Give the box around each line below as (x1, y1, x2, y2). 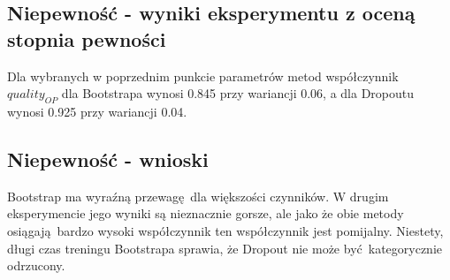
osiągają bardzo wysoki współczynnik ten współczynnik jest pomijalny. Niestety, (7, 221, 444, 239)
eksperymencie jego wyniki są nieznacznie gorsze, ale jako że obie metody (7, 204, 404, 223)
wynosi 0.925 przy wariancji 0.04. (7, 102, 187, 120)
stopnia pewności (7, 25, 166, 52)
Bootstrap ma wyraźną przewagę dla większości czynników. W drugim (7, 186, 389, 205)
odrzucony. (7, 256, 65, 275)
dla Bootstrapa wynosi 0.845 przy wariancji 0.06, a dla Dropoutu (61, 84, 415, 102)
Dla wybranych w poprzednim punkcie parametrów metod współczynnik (7, 66, 399, 85)
